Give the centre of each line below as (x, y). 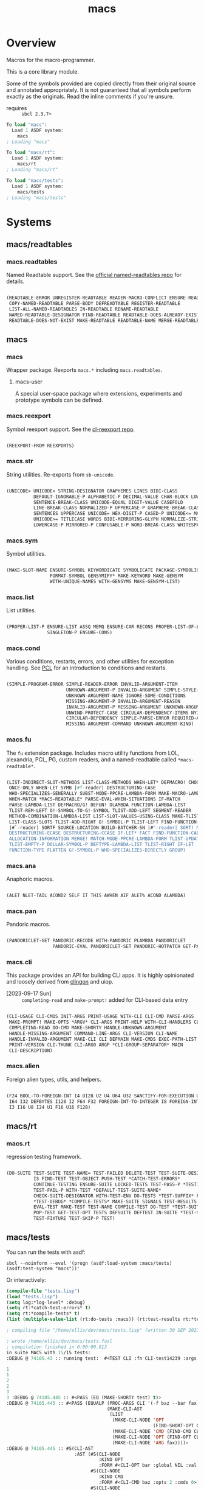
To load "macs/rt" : (31, 153)
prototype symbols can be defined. (59, 400)
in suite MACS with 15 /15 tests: (49, 1352)
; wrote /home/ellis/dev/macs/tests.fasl (59, 1341)
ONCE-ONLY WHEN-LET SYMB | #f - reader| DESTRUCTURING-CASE (82, 788)
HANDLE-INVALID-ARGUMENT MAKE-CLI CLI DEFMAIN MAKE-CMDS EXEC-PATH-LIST (103, 1039)
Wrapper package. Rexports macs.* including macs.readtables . (84, 370)
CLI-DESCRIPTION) (31, 1051)
